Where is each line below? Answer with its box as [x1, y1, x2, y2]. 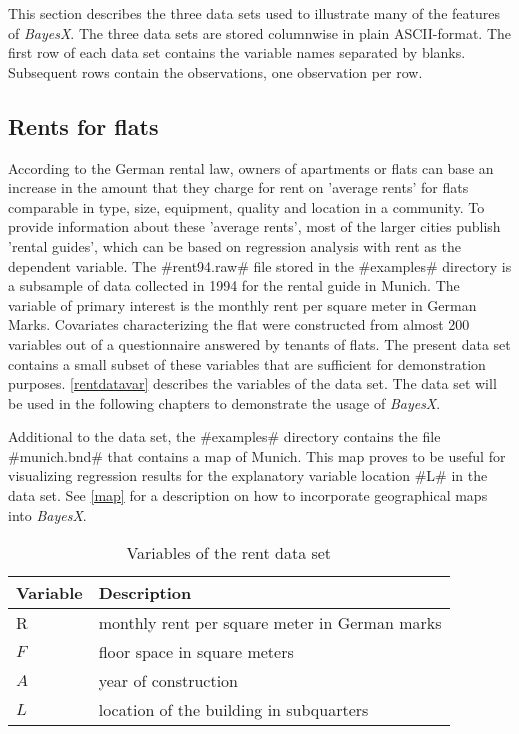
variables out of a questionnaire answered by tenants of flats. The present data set [8, 333, 511, 354]
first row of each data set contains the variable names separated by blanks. [8, 42, 466, 63]
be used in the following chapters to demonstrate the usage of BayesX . [8, 392, 441, 413]
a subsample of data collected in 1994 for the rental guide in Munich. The [8, 275, 460, 296]
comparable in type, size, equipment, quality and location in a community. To [8, 196, 485, 217]
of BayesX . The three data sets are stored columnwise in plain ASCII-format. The [8, 22, 511, 43]
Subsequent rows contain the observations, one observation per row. [8, 61, 423, 82]
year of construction [98, 669, 239, 693]
